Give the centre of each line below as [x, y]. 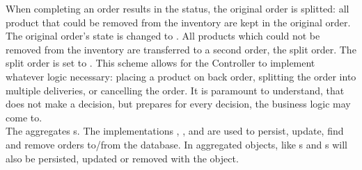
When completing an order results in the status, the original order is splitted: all [178, 8]
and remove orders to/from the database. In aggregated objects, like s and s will [176, 144]
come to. [24, 117]
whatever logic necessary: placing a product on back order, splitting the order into [181, 76]
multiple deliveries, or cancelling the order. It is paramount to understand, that [175, 90]
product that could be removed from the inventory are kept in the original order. [178, 22]
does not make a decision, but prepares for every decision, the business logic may [178, 104]
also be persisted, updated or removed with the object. [122, 158]
